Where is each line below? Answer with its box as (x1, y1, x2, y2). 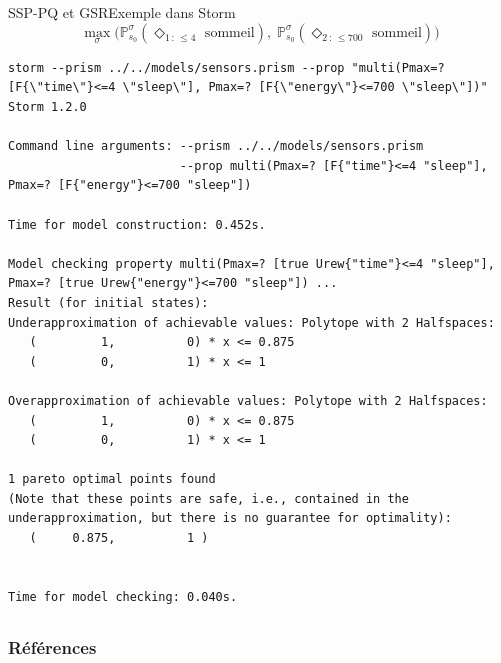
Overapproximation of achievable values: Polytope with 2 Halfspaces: (8, 393, 488, 408)
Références (8, 634, 97, 659)
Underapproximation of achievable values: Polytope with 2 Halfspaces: (8, 315, 495, 330)
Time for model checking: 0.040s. (8, 589, 238, 604)
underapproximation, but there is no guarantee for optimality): (8, 511, 452, 526)
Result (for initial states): (8, 295, 209, 310)
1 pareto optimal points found (8, 472, 216, 487)
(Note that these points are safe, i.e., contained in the (8, 491, 409, 506)
